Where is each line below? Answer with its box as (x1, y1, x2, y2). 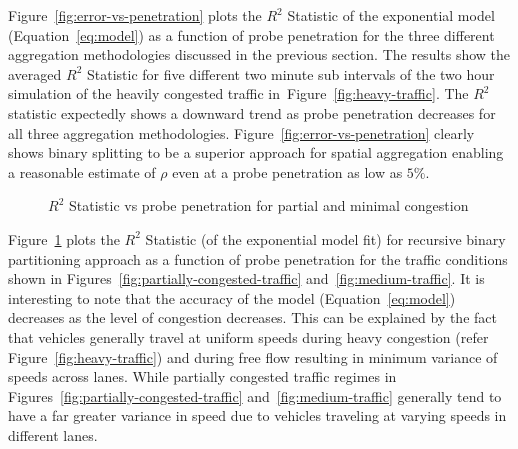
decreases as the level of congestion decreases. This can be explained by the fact (8, 307, 497, 328)
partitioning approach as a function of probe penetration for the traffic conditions (8, 248, 508, 269)
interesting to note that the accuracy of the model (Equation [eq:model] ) (8, 287, 456, 308)
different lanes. (8, 424, 98, 445)
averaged (8, 63, 62, 84)
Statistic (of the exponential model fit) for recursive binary (145, 228, 506, 249)
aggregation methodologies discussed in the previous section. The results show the (8, 44, 511, 65)
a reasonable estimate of (8, 161, 156, 182)
